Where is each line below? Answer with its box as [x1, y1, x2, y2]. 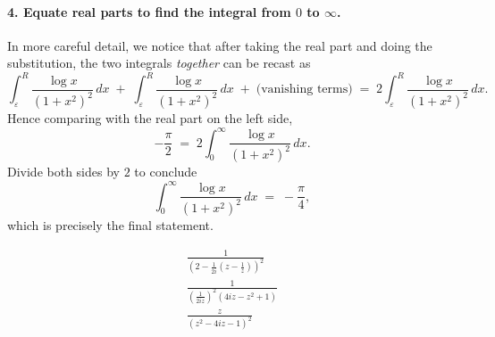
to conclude [134, 162, 197, 181]
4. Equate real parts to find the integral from [7, 2, 291, 21]
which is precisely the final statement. [7, 216, 214, 234]
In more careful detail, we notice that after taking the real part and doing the [7, 36, 432, 54]
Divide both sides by [7, 162, 120, 181]
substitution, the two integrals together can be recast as [7, 53, 311, 72]
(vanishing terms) [256, 83, 353, 96]
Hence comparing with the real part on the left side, [7, 109, 293, 127]
